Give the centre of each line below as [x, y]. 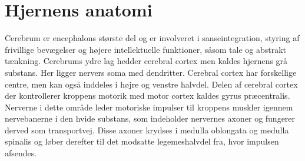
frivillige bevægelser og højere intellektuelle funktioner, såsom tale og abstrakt [146, 49]
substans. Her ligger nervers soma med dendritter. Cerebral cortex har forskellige [151, 72]
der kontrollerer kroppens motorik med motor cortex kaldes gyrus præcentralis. [147, 95]
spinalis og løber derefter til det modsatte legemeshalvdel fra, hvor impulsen [142, 141]
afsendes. [21, 153]
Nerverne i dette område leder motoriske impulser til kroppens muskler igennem [149, 107]
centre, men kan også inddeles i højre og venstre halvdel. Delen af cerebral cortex [151, 84]
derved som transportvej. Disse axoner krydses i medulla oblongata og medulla [147, 130]
